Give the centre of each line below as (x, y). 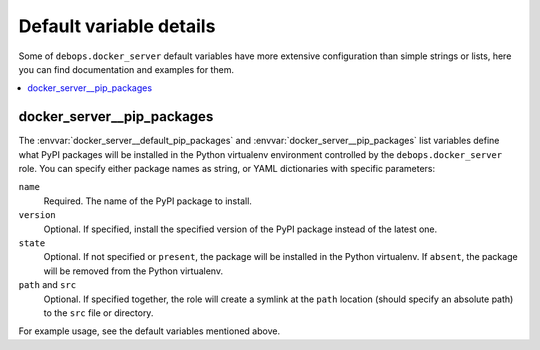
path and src (47, 285)
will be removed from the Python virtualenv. (133, 271)
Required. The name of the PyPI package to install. (147, 201)
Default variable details (117, 26)
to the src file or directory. (98, 312)
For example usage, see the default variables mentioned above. (149, 331)
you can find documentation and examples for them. (126, 69)
